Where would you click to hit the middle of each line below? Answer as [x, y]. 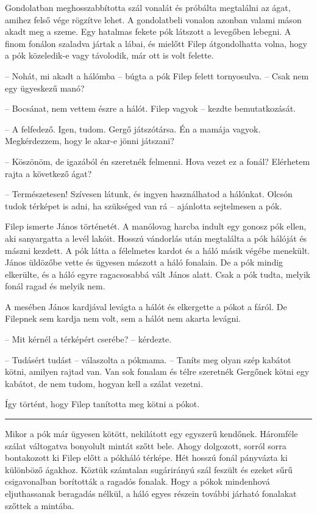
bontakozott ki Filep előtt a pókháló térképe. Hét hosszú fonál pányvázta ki [146, 458]
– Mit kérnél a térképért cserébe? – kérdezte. [88, 339]
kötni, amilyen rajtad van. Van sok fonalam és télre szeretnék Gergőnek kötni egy [157, 371]
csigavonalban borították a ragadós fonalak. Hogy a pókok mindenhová [137, 481]
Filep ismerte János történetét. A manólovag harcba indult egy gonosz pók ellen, [156, 226]
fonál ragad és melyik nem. [55, 286]
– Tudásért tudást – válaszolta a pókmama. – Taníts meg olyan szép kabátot [148, 359]
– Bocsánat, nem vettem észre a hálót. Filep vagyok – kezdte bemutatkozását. [150, 108]
